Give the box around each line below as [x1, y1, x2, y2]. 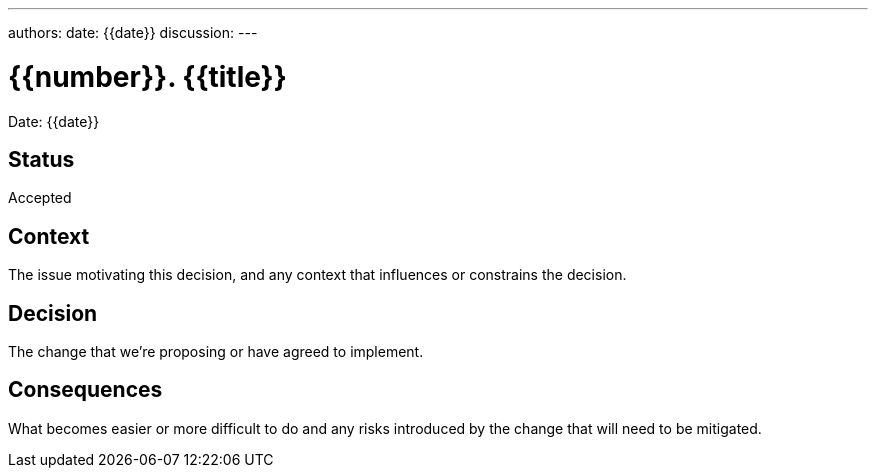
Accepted [8, 189, 72, 207]
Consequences [8, 377, 163, 403]
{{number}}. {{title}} [8, 59, 287, 94]
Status [8, 146, 75, 172]
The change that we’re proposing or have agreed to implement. [8, 343, 424, 361]
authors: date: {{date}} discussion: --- [8, 24, 258, 41]
